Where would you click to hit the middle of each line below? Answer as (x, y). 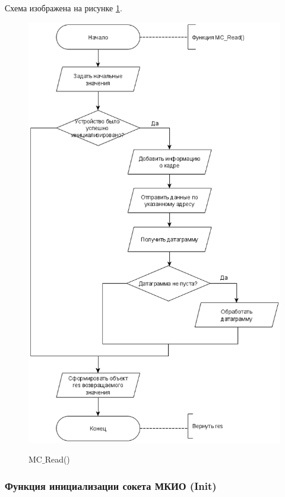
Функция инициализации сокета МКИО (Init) (111, 485)
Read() (57, 459)
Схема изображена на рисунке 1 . (64, 8)
